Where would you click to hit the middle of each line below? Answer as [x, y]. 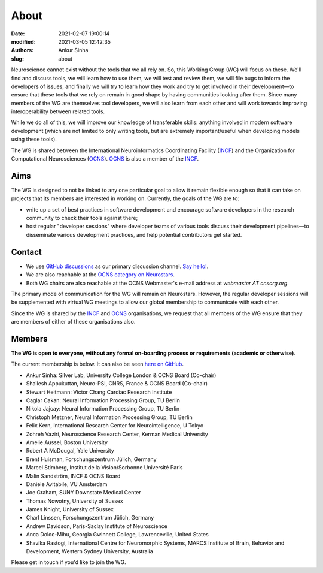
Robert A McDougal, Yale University [70, 451]
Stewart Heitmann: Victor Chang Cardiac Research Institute [99, 392]
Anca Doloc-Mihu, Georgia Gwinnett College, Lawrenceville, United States [117, 535]
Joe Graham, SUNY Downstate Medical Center [83, 493]
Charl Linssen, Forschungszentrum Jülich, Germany [90, 518]
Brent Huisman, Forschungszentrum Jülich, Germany [91, 459]
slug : [17, 58]
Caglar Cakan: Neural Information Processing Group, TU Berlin [103, 400]
